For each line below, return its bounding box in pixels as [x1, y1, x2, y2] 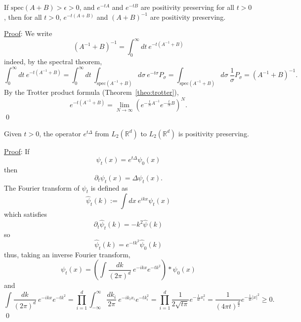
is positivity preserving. [178, 128, 249, 138]
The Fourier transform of [4, 182, 80, 193]
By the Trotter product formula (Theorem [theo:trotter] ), [4, 87, 179, 97]
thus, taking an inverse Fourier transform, [4, 249, 130, 259]
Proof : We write [4, 28, 52, 39]
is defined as [90, 182, 128, 193]
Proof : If [4, 146, 30, 156]
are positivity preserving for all [140, 2, 234, 12]
